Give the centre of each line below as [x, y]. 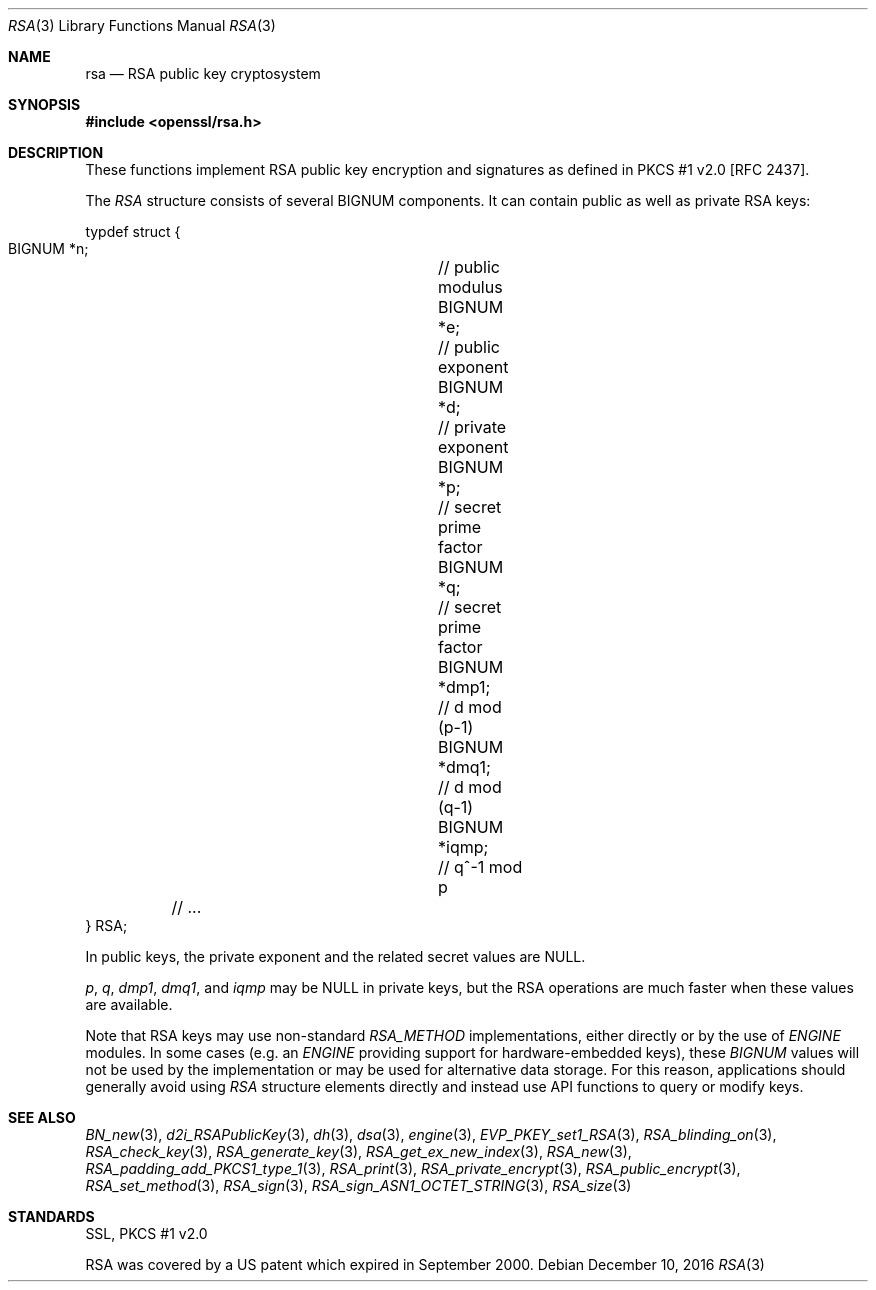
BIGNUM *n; [48, 248]
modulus [470, 287]
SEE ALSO [42, 1117]
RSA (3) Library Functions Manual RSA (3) [142, 25]
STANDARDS [51, 1216]
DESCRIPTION [56, 152]
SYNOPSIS [44, 104]
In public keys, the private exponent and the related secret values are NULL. [335, 956]
